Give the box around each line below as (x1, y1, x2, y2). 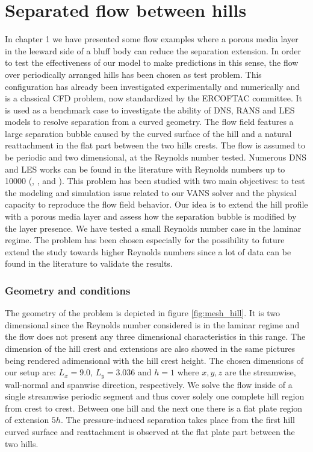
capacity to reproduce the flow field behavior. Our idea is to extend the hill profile (5, 198, 308, 211)
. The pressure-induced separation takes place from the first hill (60, 413, 296, 426)
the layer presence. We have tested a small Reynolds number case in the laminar (5, 221, 302, 234)
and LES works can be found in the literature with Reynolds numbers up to (5, 162, 285, 175)
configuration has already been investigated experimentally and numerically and (5, 80, 300, 92)
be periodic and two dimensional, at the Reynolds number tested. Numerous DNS (5, 151, 306, 164)
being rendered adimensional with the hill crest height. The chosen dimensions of (5, 354, 303, 366)
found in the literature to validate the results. (5, 257, 173, 270)
